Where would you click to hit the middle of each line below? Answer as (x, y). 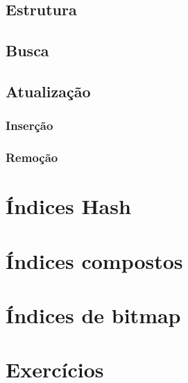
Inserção (29, 125)
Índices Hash (68, 206)
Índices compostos (94, 260)
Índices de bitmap (93, 315)
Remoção (32, 157)
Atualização (48, 91)
